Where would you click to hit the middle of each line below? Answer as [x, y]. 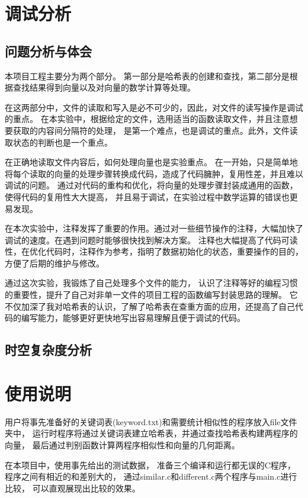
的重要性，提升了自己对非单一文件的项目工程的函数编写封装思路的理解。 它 [151, 295]
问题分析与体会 [48, 51]
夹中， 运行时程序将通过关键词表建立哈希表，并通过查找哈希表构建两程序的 [151, 433]
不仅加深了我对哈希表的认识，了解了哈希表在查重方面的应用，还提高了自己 [150, 306]
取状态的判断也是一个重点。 [59, 142]
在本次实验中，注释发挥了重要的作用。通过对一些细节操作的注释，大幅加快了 [154, 228]
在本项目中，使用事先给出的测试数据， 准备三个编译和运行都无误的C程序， [150, 465]
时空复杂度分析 [48, 350]
